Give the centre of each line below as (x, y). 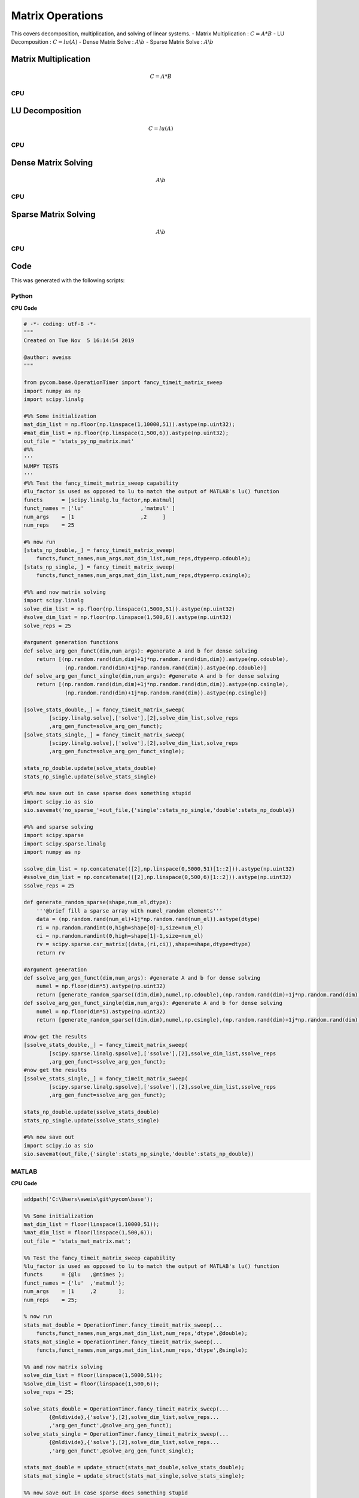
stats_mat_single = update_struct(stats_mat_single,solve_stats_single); (134, 1476)
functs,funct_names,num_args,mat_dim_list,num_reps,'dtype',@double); (142, 1334)
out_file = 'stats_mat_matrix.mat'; (77, 1241)
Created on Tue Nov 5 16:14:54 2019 (79, 341)
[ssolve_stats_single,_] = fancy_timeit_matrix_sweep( (106, 1078)
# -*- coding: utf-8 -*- (60, 324)
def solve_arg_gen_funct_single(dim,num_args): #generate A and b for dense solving (151, 676)
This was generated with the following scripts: (68, 280)
